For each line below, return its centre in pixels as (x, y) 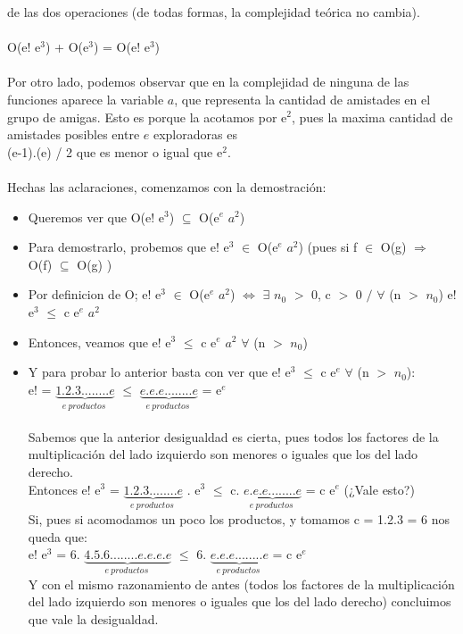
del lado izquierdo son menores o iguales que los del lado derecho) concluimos (240, 601)
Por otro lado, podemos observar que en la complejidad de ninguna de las (208, 82)
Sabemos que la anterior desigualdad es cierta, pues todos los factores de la (233, 436)
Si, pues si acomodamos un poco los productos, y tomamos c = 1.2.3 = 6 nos (239, 518)
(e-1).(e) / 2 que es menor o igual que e (115, 151)
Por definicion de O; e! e (95, 294)
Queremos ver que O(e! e (96, 217)
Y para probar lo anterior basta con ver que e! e (159, 372)
